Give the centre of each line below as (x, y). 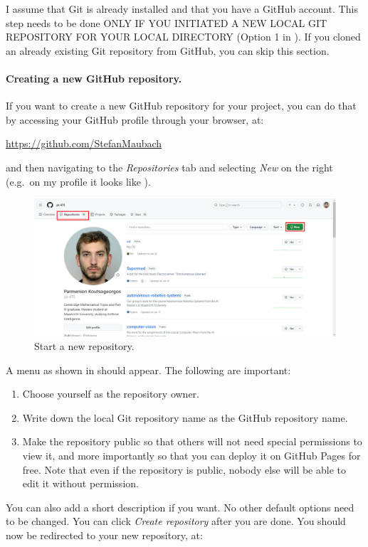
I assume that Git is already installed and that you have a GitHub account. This (182, 9)
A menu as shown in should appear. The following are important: (148, 370)
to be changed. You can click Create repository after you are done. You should (176, 521)
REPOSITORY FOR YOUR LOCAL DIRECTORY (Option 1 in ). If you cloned (183, 37)
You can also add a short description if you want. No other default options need (180, 507)
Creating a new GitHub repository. (94, 78)
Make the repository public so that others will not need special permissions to (192, 441)
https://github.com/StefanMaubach (84, 143)
